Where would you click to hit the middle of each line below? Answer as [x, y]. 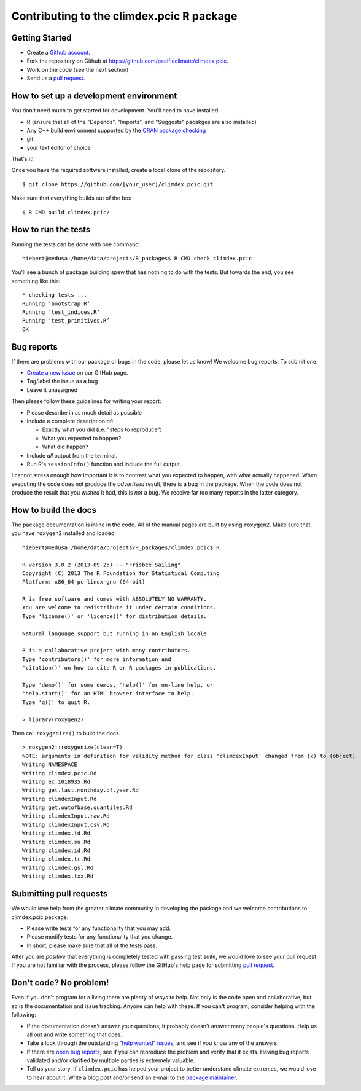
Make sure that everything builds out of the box [71, 198]
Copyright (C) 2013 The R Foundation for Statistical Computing [121, 573]
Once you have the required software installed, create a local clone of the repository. [118, 170]
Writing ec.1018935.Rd [56, 781]
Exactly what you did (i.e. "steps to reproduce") [102, 429]
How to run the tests [51, 229]
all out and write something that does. [75, 1034]
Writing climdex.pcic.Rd [60, 773]
